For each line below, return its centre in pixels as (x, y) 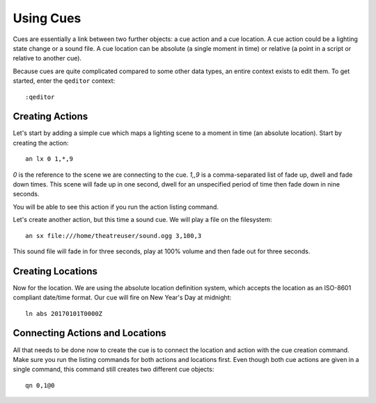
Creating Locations (55, 271)
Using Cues (47, 18)
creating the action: (41, 143)
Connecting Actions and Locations (89, 333)
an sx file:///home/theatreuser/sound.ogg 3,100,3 (113, 236)
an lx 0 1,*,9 (49, 159)
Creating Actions (50, 117)
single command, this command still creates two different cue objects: (113, 370)
